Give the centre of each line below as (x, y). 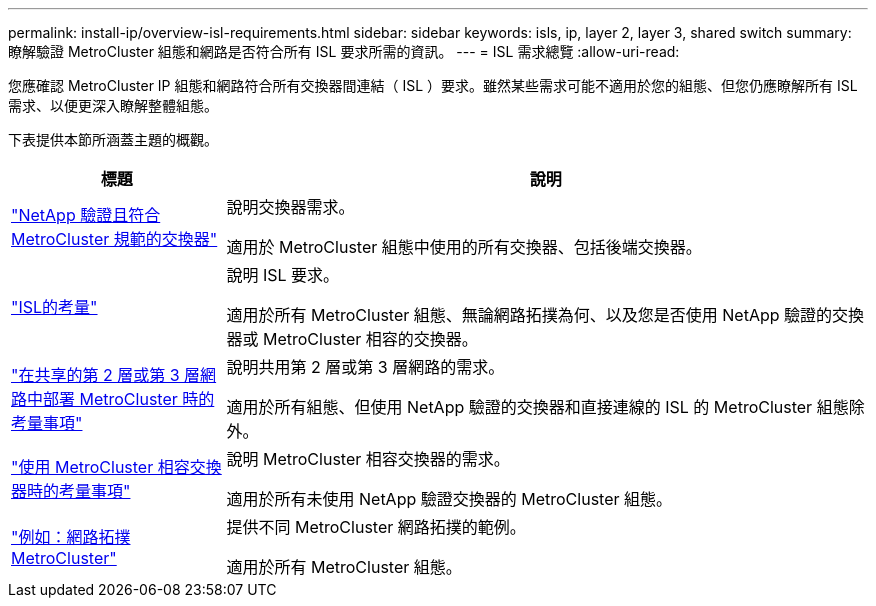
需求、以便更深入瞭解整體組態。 (113, 105)
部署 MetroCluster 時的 (129, 399)
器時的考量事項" (71, 491)
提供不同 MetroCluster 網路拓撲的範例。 (376, 527)
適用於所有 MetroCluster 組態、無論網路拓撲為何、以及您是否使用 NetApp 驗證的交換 (545, 315)
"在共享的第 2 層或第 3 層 (106, 375)
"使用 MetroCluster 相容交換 (116, 467)
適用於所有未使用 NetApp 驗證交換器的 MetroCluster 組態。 (449, 499)
